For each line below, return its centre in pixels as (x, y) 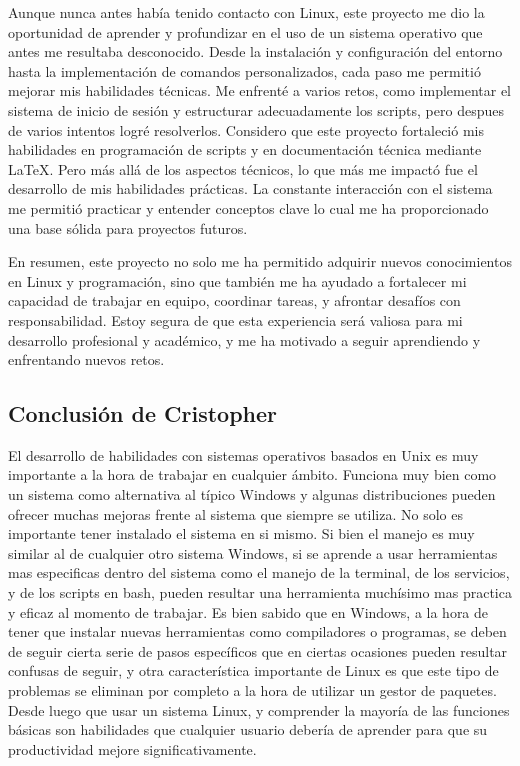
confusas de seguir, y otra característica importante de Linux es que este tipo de (253, 670)
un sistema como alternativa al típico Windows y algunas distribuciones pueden (252, 494)
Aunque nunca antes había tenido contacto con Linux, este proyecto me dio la (246, 12)
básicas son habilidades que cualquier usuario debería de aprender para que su (248, 729)
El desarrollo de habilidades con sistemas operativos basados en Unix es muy (243, 454)
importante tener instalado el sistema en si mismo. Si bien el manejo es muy (241, 533)
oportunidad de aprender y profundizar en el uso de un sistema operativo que (245, 31)
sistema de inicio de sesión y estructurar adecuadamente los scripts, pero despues (256, 109)
